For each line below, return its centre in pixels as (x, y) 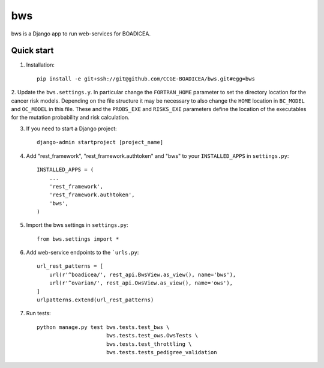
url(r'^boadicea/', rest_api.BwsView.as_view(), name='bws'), (142, 274)
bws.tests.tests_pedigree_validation (161, 352)
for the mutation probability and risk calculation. (70, 118)
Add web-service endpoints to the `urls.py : (82, 253)
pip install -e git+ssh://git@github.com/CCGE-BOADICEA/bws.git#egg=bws (146, 79)
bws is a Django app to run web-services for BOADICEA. (81, 34)
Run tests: (38, 313)
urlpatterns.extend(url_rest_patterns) (95, 300)
